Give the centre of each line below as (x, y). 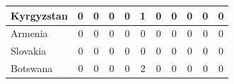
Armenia (29, 33)
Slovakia (29, 51)
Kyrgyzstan (39, 15)
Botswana (32, 68)
